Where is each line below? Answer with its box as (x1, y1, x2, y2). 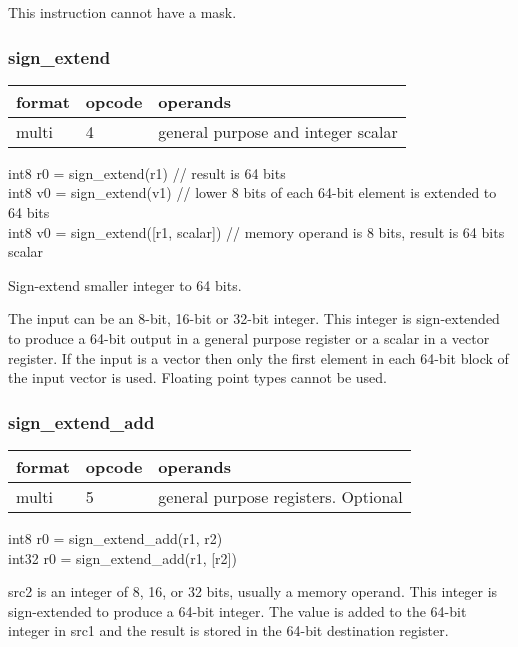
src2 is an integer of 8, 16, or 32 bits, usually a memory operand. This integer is (8, 581, 498, 602)
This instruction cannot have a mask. (8, 2, 237, 22)
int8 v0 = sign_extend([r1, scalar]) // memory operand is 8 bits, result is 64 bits (8, 221, 505, 242)
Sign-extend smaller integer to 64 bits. (8, 274, 242, 295)
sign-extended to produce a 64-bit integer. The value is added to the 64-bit (8, 600, 467, 621)
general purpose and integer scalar (158, 119, 398, 143)
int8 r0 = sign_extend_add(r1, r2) (8, 527, 223, 548)
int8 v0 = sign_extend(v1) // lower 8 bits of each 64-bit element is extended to (8, 182, 497, 203)
